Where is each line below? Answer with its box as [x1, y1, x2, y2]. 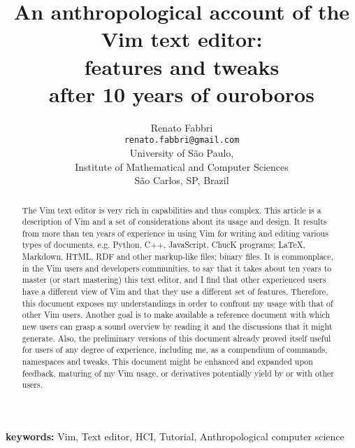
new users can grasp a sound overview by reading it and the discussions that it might [22, 321, 333, 332]
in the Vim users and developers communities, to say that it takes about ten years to [22, 262, 332, 274]
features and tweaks [84, 52, 280, 80]
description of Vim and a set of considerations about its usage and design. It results [22, 216, 327, 227]
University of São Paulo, [129, 145, 234, 160]
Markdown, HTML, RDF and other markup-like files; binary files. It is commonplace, [22, 251, 333, 262]
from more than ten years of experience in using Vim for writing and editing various [22, 227, 328, 239]
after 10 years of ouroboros [49, 79, 314, 108]
